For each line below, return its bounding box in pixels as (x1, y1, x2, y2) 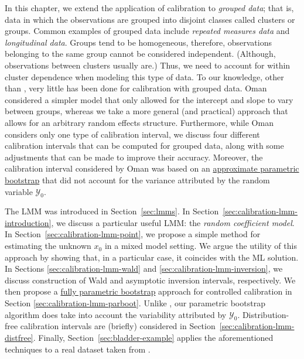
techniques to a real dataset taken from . (5, 343, 151, 355)
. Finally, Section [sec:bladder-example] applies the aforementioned (33, 331, 274, 344)
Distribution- (242, 308, 289, 320)
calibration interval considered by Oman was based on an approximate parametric (5, 162, 299, 175)
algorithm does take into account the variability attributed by (5, 308, 227, 320)
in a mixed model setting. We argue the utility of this (104, 240, 297, 252)
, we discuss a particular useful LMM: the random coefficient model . (51, 216, 295, 228)
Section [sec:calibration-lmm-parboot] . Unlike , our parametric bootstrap (5, 297, 265, 309)
